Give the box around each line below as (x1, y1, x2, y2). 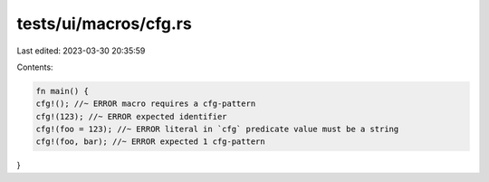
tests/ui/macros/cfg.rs (16, 14, 192, 34)
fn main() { (35, 86, 90, 96)
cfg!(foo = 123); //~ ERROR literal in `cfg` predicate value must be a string (35, 124, 399, 135)
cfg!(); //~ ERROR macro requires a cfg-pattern (35, 99, 256, 109)
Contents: (16, 62, 53, 72)
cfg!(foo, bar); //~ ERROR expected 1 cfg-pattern (35, 137, 266, 147)
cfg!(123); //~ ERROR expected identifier (35, 111, 227, 121)
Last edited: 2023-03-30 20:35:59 (16, 45, 146, 56)
